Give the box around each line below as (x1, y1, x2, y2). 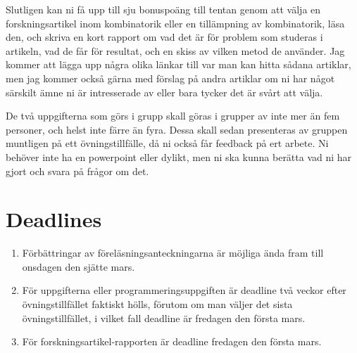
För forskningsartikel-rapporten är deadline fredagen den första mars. (22, 334, 322, 349)
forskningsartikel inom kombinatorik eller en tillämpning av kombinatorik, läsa (6, 15, 345, 30)
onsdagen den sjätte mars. (22, 259, 135, 274)
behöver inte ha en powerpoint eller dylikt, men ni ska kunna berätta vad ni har (6, 149, 352, 164)
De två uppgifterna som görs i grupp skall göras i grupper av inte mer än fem (6, 108, 340, 123)
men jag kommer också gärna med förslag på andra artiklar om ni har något (6, 70, 335, 85)
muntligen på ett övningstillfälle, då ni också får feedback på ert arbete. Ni (6, 136, 329, 150)
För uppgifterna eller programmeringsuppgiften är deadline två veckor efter (22, 283, 346, 297)
